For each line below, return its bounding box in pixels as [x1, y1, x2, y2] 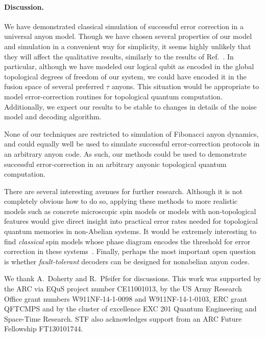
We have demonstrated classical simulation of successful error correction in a [4, 20, 244, 31]
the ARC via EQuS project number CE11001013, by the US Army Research [4, 283, 242, 294]
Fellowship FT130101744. [4, 323, 83, 334]
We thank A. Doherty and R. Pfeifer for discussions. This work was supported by [4, 273, 261, 284]
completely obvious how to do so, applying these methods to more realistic [4, 196, 237, 206]
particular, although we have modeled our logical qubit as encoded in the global [4, 61, 254, 72]
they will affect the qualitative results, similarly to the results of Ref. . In [4, 51, 234, 61]
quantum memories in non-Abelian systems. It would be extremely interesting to [4, 226, 256, 237]
